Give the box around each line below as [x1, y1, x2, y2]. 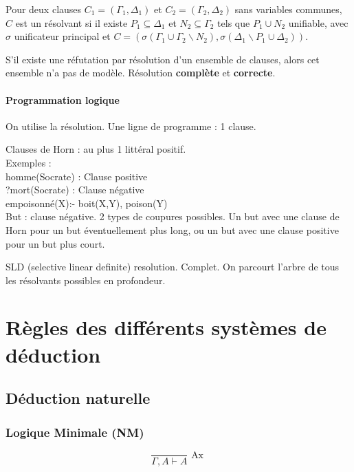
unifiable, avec [288, 15, 349, 30]
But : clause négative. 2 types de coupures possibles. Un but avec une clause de [5, 209, 340, 224]
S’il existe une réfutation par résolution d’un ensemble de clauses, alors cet [5, 52, 320, 66]
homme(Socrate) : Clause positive [5, 169, 148, 183]
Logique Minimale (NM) [5, 423, 144, 440]
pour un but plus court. [5, 236, 105, 250]
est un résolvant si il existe [15, 15, 128, 30]
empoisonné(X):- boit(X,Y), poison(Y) [5, 195, 168, 210]
